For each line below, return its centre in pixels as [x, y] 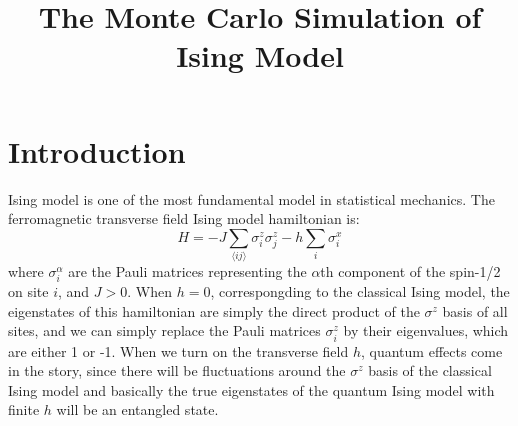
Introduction [97, 150]
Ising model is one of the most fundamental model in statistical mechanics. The [251, 198]
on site [28, 291]
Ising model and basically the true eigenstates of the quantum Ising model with [251, 389]
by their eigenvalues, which [426, 330]
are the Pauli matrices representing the [187, 271]
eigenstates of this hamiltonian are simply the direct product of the [214, 310]
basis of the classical [430, 370]
